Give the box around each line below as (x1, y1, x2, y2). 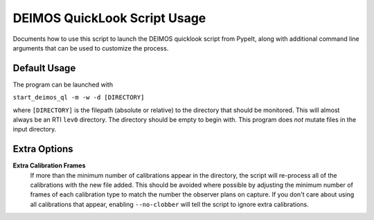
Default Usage (12, 62, 76, 74)
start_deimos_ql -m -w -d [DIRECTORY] (12, 93, 145, 102)
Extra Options (12, 143, 73, 155)
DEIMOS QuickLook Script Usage (12, 10, 206, 26)
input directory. (12, 125, 57, 134)
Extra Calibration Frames (12, 161, 86, 169)
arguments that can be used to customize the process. (12, 44, 169, 52)
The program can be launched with (12, 80, 114, 89)
